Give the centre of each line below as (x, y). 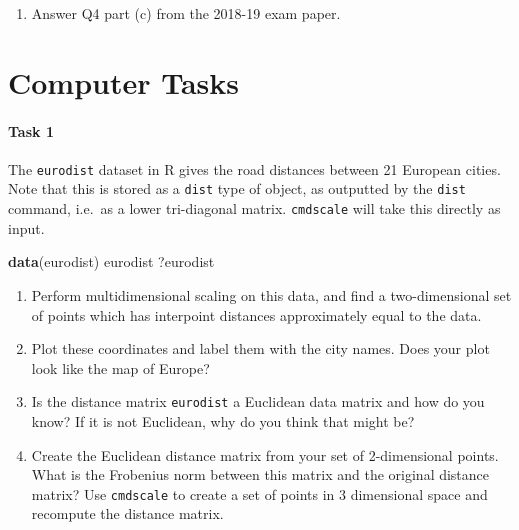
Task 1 (31, 130)
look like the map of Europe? (120, 367)
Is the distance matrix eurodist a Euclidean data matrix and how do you (258, 401)
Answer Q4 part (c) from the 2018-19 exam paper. (186, 13)
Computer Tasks (124, 81)
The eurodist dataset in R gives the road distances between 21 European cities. (254, 168)
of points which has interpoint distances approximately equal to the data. (256, 314)
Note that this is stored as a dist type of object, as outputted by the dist (237, 188)
